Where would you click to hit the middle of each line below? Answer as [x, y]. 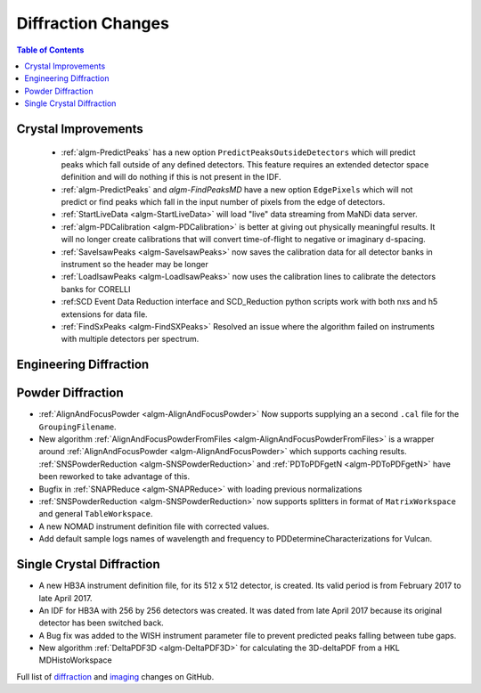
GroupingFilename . [77, 427]
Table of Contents [50, 50]
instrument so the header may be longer [135, 265]
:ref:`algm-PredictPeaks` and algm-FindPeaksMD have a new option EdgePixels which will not [237, 189]
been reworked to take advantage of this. [114, 477]
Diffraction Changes [93, 23]
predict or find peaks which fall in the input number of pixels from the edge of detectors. [223, 202]
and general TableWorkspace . [96, 514]
